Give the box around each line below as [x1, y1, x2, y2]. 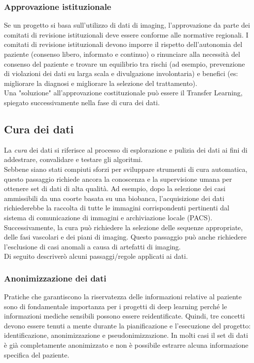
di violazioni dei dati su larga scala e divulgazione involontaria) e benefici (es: [4, 68, 238, 79]
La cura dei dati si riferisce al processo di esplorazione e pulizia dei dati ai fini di [4, 144, 248, 155]
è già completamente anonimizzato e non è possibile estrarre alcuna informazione [4, 340, 249, 350]
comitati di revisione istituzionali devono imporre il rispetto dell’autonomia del [4, 39, 243, 49]
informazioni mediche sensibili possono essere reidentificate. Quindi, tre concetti [4, 311, 245, 321]
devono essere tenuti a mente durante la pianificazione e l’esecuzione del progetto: [4, 320, 251, 330]
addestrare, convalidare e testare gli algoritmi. [4, 154, 143, 164]
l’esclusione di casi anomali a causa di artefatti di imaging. [4, 241, 181, 251]
